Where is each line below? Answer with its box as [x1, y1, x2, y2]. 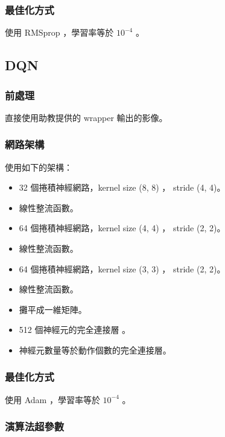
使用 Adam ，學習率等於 [5, 393, 100, 406]
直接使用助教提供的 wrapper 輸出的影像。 [5, 111, 168, 123]
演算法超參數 [5, 419, 65, 434]
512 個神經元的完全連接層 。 [19, 323, 131, 336]
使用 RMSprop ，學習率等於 [5, 26, 114, 39]
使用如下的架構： [5, 160, 72, 173]
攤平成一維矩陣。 [19, 303, 87, 315]
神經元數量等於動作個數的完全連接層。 [19, 343, 171, 356]
